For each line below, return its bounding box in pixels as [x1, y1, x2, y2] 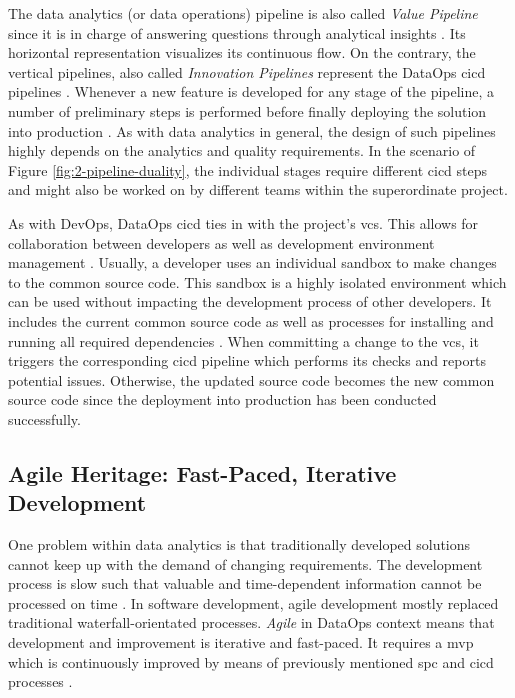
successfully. [8, 408, 81, 429]
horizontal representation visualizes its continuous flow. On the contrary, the [8, 42, 476, 63]
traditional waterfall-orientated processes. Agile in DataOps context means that [8, 612, 495, 633]
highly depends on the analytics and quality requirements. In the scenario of [8, 140, 476, 161]
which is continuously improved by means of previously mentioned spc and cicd [8, 651, 494, 672]
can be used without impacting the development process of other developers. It [8, 291, 492, 312]
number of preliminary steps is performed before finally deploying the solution [8, 100, 487, 121]
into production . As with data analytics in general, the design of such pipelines [8, 120, 496, 141]
